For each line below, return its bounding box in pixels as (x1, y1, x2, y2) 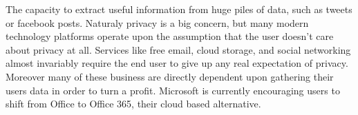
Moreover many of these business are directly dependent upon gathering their (6, 69, 334, 83)
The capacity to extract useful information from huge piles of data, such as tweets (6, 2, 352, 16)
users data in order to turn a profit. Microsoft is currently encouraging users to (6, 83, 340, 97)
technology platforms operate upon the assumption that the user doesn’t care (6, 29, 334, 43)
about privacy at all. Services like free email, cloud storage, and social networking (6, 42, 351, 56)
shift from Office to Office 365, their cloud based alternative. (6, 96, 261, 111)
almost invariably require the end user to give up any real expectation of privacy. (6, 56, 348, 70)
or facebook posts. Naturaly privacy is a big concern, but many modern (6, 15, 309, 30)
